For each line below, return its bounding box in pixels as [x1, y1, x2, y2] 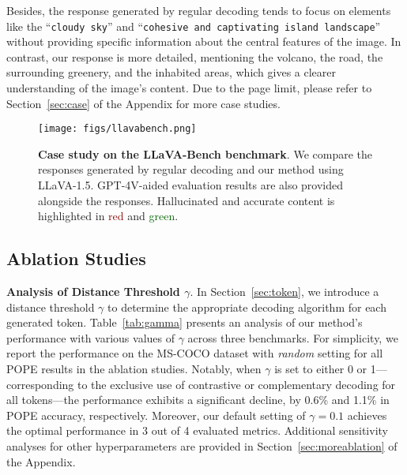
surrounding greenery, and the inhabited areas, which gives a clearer [6, 64, 337, 80]
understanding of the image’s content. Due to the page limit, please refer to [6, 80, 372, 96]
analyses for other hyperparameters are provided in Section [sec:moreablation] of [6, 437, 398, 454]
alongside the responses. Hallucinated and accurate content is [38, 192, 335, 208]
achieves [347, 406, 387, 423]
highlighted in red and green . [38, 208, 179, 224]
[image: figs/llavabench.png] [38, 123, 197, 135]
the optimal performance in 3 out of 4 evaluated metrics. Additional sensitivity [6, 422, 388, 439]
